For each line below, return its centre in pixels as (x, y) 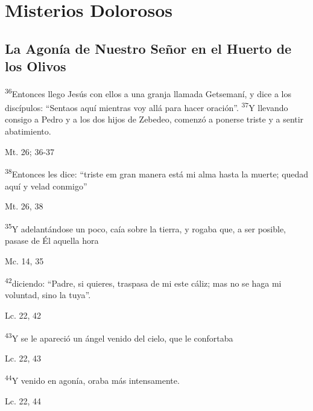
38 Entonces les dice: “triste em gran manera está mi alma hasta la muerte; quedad (157, 173)
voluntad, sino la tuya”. (48, 295)
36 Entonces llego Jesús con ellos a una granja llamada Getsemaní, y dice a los (148, 92)
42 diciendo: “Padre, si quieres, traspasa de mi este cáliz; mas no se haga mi (143, 282)
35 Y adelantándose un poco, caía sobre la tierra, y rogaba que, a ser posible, (146, 228)
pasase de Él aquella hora (52, 240)
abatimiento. (28, 131)
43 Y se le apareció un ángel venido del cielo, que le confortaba (119, 337)
